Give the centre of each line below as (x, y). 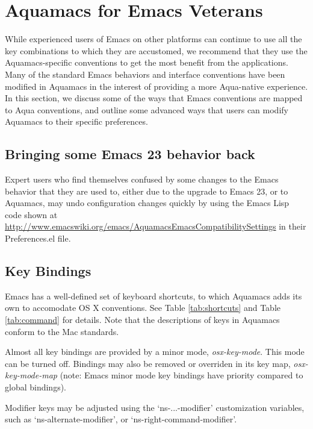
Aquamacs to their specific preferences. (76, 121)
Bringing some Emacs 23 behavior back (130, 154)
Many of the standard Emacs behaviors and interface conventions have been (145, 74)
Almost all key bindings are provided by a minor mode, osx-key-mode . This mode (155, 352)
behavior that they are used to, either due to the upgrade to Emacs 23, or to (147, 191)
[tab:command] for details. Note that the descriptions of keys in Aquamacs (142, 320)
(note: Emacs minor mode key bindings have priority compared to (181, 375)
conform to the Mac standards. (62, 331)
